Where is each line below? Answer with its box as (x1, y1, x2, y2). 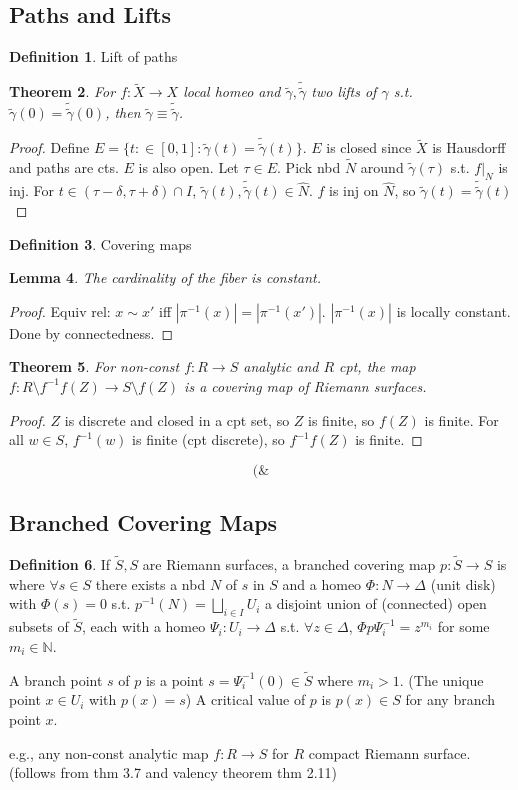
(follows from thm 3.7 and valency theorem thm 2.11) (9, 762, 337, 783)
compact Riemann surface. (308, 742, 471, 763)
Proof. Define (9, 137, 90, 158)
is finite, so (308, 409, 375, 430)
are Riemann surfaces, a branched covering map (142, 554, 436, 575)
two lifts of (311, 81, 377, 102)
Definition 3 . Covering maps (9, 233, 192, 254)
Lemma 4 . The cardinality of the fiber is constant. (9, 267, 322, 288)
